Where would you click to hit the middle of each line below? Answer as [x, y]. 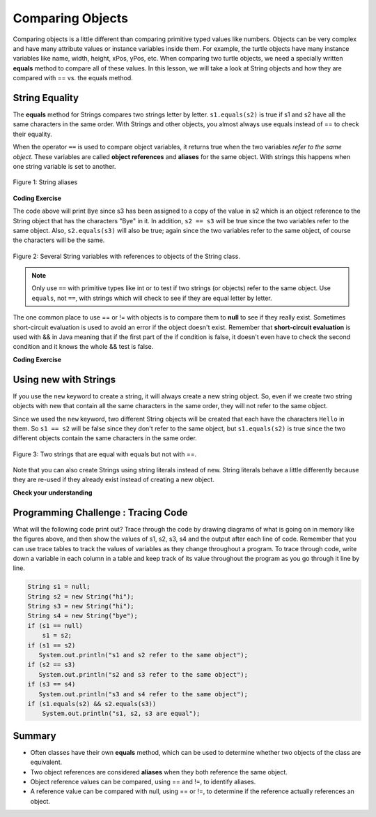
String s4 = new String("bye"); [83, 616]
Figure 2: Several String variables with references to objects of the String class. [126, 256]
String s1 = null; [59, 587]
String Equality [46, 98]
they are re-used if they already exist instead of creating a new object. [114, 480]
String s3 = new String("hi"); [81, 606]
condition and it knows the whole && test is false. [83, 347]
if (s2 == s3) [52, 665]
